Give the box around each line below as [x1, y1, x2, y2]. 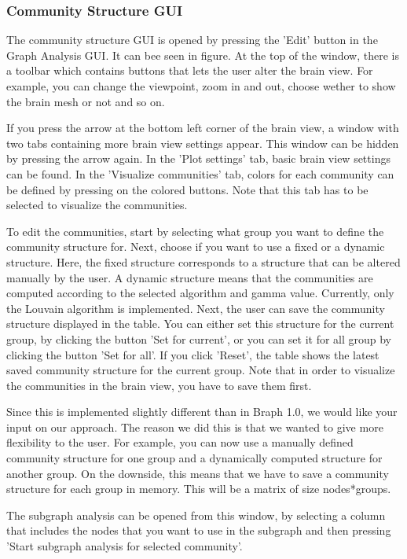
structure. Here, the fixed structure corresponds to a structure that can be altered [6, 253, 401, 270]
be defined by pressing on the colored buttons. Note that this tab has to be [6, 181, 368, 197]
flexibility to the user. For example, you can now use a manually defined [6, 434, 354, 451]
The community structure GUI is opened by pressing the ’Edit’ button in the [6, 31, 378, 48]
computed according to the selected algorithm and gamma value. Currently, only [6, 285, 394, 301]
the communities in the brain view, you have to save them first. [6, 377, 312, 393]
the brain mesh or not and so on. [6, 93, 165, 109]
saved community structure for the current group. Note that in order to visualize [6, 362, 395, 378]
